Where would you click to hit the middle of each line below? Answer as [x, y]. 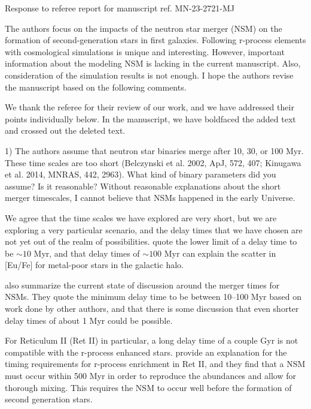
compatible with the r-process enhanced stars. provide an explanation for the [146, 352]
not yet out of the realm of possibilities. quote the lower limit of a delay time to [151, 241]
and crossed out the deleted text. [65, 130]
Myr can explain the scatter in [220, 253]
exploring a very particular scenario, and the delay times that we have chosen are [154, 229]
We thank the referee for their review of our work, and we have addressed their [150, 107]
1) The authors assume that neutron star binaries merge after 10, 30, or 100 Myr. [154, 150]
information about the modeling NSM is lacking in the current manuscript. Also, [153, 63]
